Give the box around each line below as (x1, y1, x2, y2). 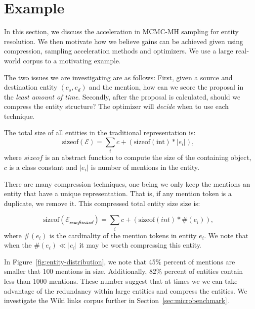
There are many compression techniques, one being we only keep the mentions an (4, 178, 251, 189)
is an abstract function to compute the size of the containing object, (45, 152, 252, 162)
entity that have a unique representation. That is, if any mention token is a (4, 188, 232, 199)
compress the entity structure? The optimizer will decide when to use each (4, 101, 229, 111)
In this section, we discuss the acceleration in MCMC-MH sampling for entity (4, 26, 239, 37)
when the (4, 240, 32, 250)
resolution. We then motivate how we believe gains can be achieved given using (4, 36, 244, 46)
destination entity (4, 82, 57, 92)
